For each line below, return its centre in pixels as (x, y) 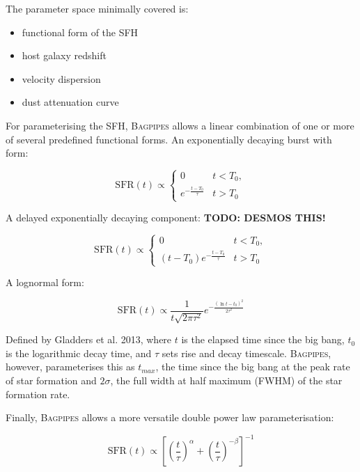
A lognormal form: (45, 282)
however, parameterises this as (70, 367)
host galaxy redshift (64, 55)
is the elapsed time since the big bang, (263, 339)
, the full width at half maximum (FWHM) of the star (226, 380)
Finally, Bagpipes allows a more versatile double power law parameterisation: (170, 417)
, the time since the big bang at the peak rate (253, 367)
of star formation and (51, 380)
